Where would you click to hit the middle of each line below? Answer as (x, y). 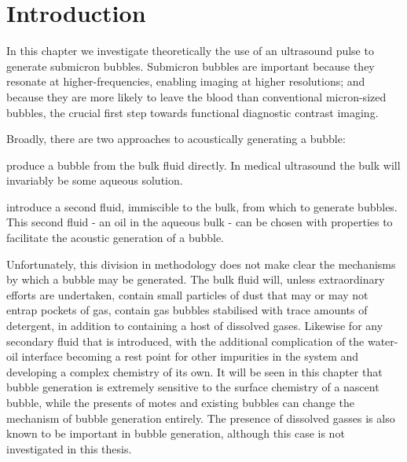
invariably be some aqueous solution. (95, 180)
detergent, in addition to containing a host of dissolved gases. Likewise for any (195, 326)
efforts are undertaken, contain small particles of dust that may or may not (187, 294)
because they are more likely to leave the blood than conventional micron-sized (196, 96)
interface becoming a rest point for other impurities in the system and (190, 356)
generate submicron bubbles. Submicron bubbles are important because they (191, 66)
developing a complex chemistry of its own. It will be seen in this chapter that (194, 371)
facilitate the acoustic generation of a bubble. (115, 238)
